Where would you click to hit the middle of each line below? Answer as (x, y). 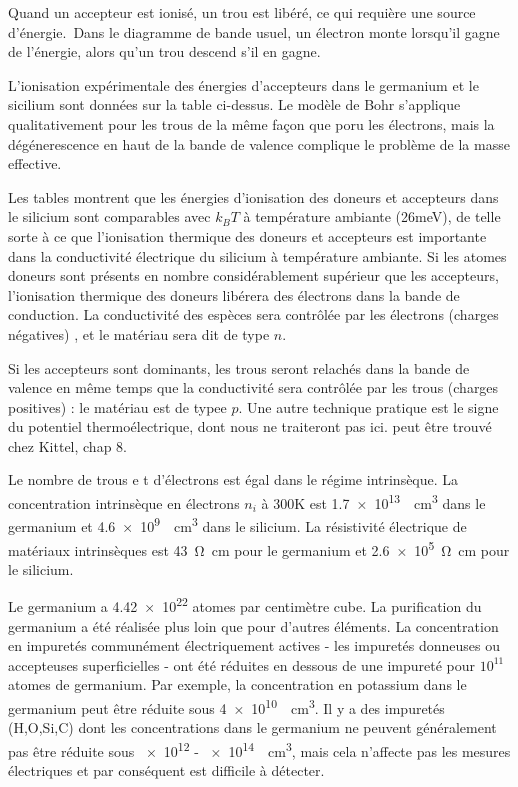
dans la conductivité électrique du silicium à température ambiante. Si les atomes (257, 255)
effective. (35, 163)
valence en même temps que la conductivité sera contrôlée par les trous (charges (253, 387)
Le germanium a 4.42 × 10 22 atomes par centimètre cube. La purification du (245, 605)
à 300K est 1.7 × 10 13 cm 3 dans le (373, 501)
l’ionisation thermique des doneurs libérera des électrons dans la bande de (234, 294)
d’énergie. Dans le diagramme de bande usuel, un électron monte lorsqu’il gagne (254, 31)
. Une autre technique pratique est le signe (368, 406)
